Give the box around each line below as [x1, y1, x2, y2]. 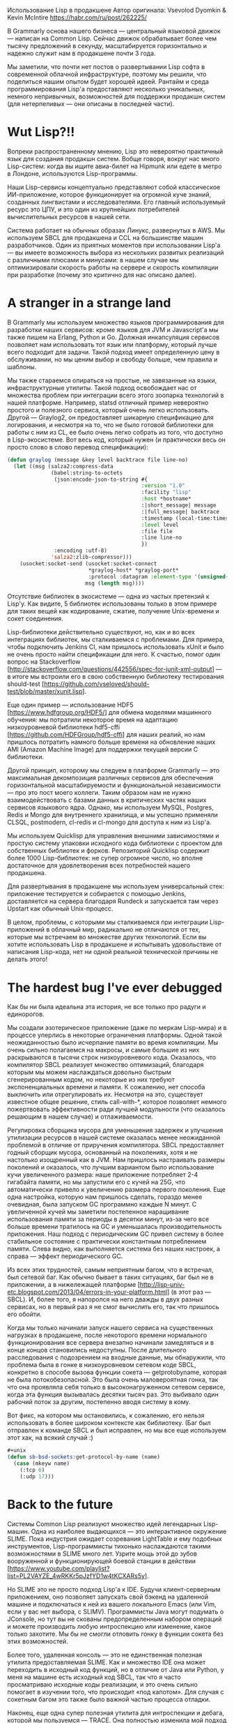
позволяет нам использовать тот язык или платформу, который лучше [7, 340, 217, 348]
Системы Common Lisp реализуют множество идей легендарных [7, 1519, 202, 1528]
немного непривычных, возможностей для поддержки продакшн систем [7, 92, 226, 100]
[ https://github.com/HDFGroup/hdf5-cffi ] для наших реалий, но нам [7, 731, 205, 739]
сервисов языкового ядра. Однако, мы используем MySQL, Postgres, [7, 803, 214, 812]
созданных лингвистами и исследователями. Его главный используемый [7, 197, 226, 206]
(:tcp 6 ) [19, 1466, 45, 1473]
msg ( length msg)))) [84, 579, 145, 587]
